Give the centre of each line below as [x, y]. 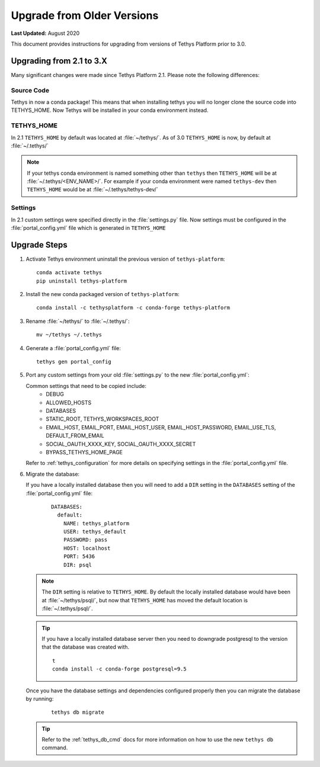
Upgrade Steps [39, 245]
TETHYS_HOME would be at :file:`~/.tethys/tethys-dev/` [92, 190]
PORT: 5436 [79, 556]
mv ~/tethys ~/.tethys [69, 335]
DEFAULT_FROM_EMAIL [75, 436]
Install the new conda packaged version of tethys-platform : [103, 294]
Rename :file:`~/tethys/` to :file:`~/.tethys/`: [78, 321]
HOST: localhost [87, 548]
